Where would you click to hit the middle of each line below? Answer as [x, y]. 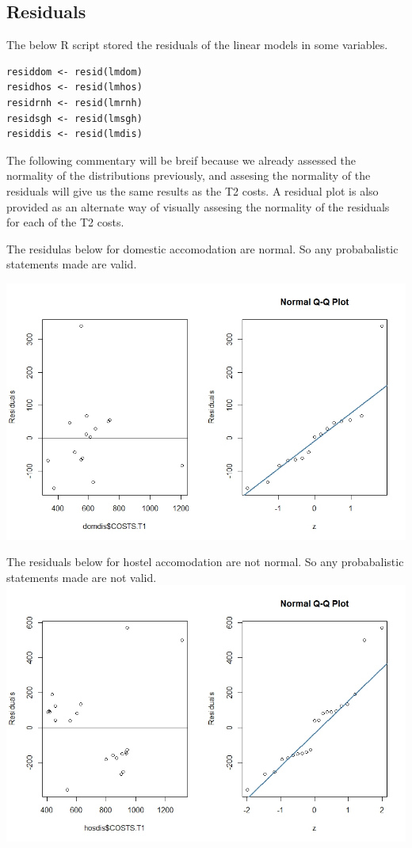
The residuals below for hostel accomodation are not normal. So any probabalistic [205, 562]
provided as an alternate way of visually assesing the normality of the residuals [198, 206]
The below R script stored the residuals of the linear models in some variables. [197, 45]
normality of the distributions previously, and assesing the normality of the [189, 175]
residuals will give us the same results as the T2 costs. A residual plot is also [193, 190]
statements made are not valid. [82, 577]
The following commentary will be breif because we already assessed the [181, 160]
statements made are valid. [72, 264]
